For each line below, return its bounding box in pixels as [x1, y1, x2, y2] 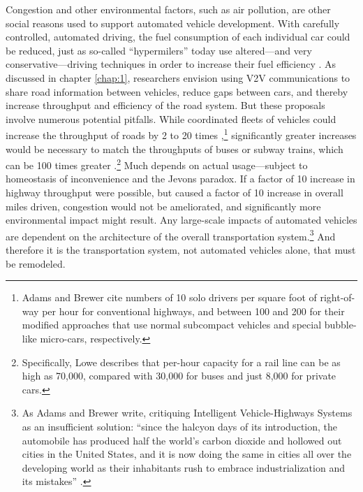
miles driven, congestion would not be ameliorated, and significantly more [6, 198, 321, 213]
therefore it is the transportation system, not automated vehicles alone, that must [6, 243, 356, 257]
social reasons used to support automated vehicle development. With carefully [6, 15, 340, 30]
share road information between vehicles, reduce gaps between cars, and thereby [6, 84, 348, 99]
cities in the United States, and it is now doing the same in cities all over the [22, 447, 352, 461]
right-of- [320, 290, 355, 305]
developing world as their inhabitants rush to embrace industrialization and [22, 460, 345, 475]
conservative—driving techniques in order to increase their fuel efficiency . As [6, 57, 336, 71]
